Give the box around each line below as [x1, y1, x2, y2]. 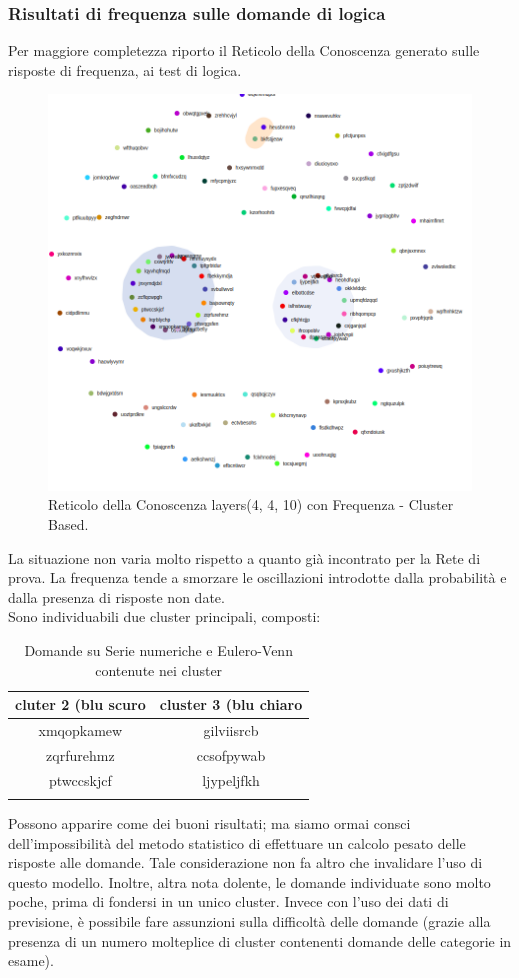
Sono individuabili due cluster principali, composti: [8, 606, 321, 627]
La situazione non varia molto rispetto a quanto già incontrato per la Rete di [8, 547, 481, 568]
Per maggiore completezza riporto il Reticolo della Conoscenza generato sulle [8, 40, 480, 61]
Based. [48, 514, 89, 535]
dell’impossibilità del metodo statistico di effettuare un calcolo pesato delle [8, 832, 466, 853]
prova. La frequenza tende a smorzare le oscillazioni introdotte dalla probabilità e [8, 567, 507, 588]
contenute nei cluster [95, 659, 223, 680]
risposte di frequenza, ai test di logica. [8, 59, 242, 80]
